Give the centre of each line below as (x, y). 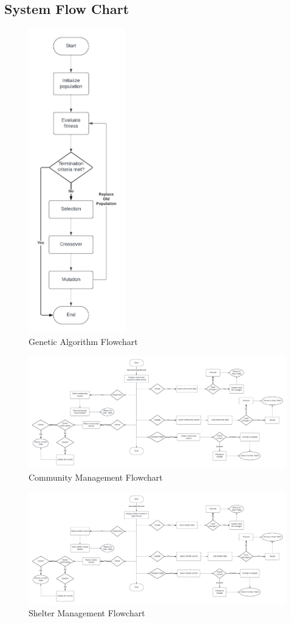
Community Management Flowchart (96, 477)
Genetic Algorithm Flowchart (83, 341)
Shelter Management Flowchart (87, 613)
